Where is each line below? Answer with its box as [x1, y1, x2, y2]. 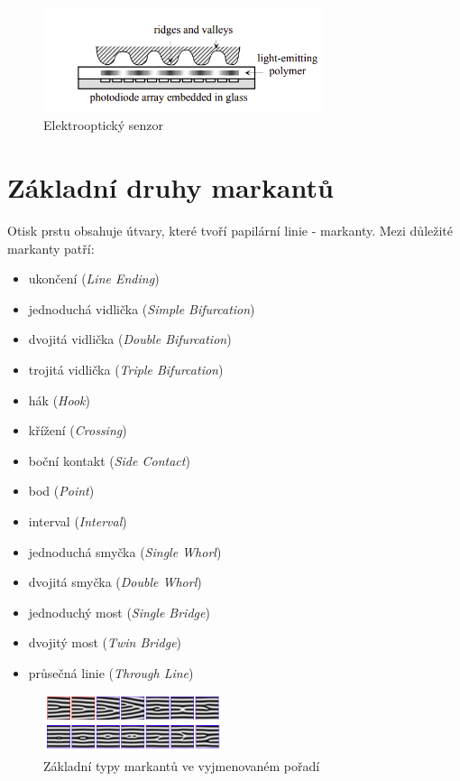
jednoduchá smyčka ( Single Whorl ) [28, 542, 222, 561]
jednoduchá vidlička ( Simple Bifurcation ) [28, 299, 255, 318]
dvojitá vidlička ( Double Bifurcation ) [28, 330, 232, 349]
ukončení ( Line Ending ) [28, 269, 160, 288]
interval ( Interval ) [28, 512, 127, 530]
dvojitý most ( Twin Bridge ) [28, 633, 182, 652]
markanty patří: [7, 238, 95, 257]
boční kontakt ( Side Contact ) [28, 451, 190, 470]
